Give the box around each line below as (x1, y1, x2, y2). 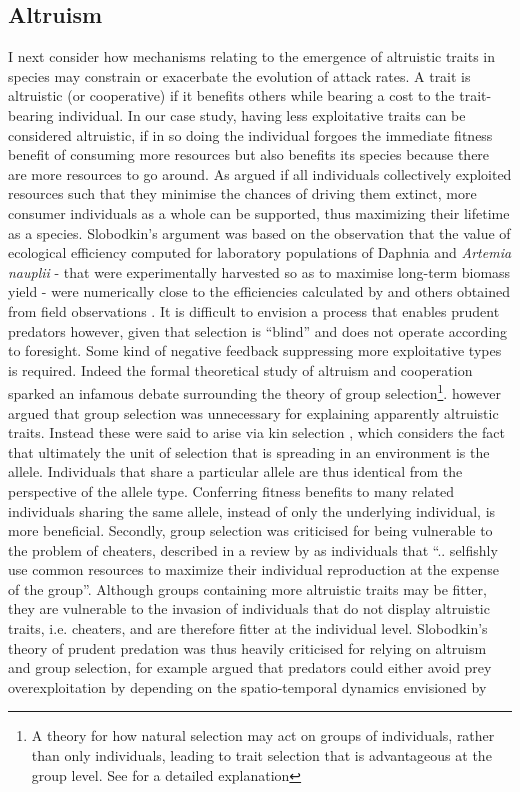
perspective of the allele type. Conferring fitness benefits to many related (8, 480, 455, 501)
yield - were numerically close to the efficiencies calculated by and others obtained (8, 281, 510, 302)
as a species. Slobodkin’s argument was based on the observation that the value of (8, 222, 511, 243)
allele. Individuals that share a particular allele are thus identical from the (8, 461, 463, 482)
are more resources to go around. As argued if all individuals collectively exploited (8, 163, 512, 184)
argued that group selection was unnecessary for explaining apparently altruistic (8, 402, 499, 423)
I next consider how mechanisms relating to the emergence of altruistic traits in (8, 46, 496, 67)
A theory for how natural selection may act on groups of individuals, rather (31, 725, 495, 746)
